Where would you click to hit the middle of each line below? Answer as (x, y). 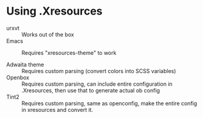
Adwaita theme (25, 64)
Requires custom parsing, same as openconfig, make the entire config (109, 103)
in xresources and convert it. (57, 109)
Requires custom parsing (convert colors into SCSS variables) (99, 71)
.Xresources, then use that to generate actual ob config (91, 90)
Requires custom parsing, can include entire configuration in (97, 84)
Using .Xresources (54, 11)
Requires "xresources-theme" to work (69, 52)
